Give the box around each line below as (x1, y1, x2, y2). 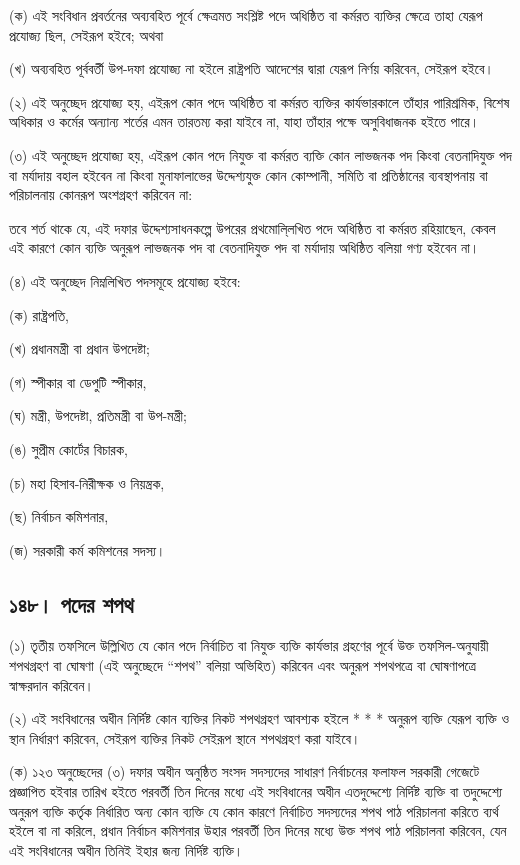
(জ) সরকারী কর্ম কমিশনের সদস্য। (9, 539, 166, 560)
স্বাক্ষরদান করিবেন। (9, 674, 94, 695)
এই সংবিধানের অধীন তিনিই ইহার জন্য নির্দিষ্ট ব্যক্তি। (9, 839, 244, 860)
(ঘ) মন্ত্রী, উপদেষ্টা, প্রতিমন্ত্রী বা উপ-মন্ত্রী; (9, 405, 188, 426)
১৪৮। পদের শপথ (9, 588, 134, 619)
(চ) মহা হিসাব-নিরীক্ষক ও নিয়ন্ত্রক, (9, 472, 165, 493)
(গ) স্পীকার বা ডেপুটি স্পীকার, (9, 371, 147, 392)
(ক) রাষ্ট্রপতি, (9, 304, 69, 325)
